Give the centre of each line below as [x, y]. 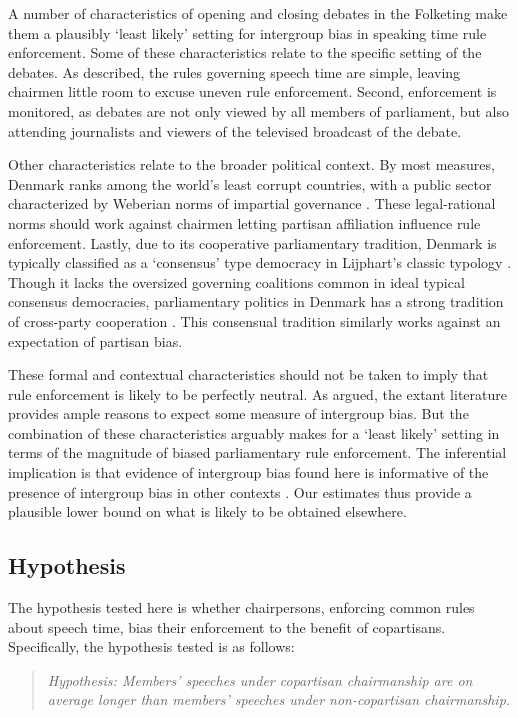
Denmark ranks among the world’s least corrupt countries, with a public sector [250, 183]
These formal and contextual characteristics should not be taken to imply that [248, 374]
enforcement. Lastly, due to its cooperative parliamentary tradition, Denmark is [252, 242]
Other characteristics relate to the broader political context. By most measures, [251, 164]
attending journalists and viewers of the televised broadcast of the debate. [235, 130]
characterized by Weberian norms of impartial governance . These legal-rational [252, 203]
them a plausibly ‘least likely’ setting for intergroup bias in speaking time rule [247, 32]
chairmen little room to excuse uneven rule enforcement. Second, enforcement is [252, 91]
